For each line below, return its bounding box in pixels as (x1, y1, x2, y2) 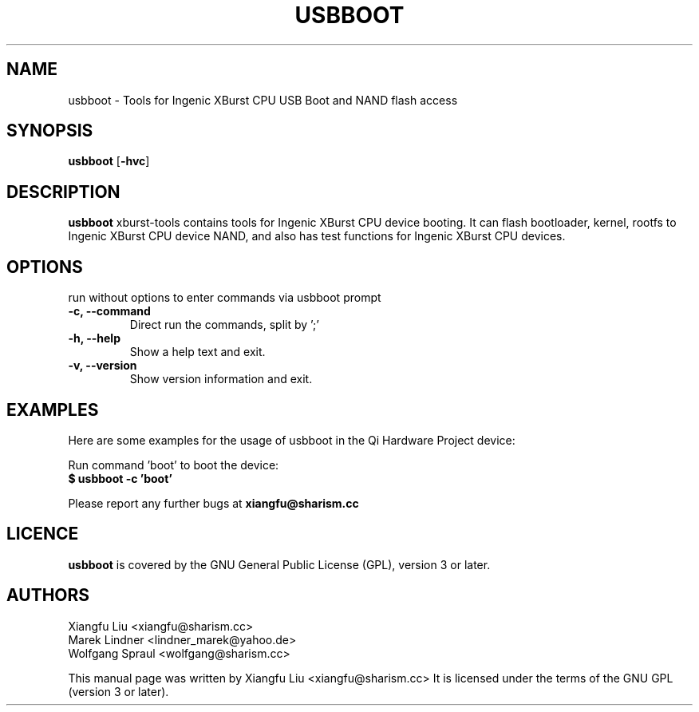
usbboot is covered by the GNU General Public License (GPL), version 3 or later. (68, 557, 491, 572)
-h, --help (68, 331, 120, 346)
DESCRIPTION (6, 181, 120, 202)
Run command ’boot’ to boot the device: (68, 457, 279, 472)
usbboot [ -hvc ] (68, 154, 150, 168)
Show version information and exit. (129, 372, 313, 386)
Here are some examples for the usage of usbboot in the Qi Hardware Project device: (68, 433, 515, 447)
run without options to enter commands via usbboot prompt (68, 291, 381, 305)
